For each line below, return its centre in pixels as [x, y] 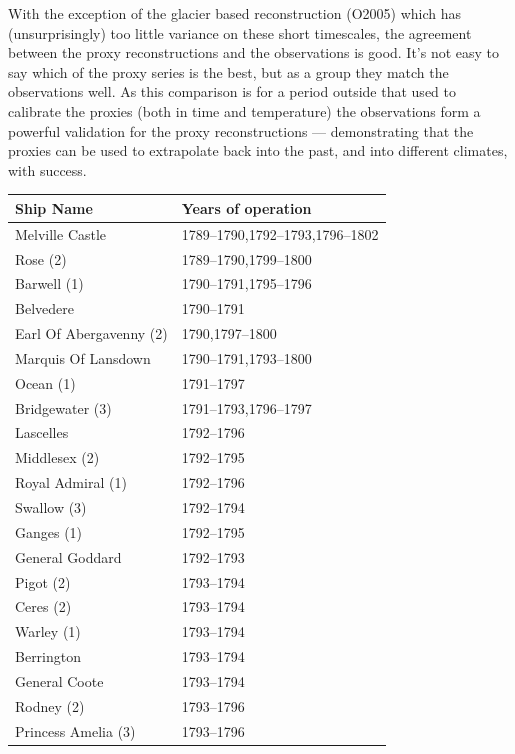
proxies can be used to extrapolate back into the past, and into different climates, [258, 150]
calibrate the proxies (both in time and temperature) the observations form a [244, 110]
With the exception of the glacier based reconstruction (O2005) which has [235, 13]
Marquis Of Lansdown [83, 357]
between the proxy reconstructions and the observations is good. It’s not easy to [254, 52]
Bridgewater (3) [63, 407]
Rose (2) [41, 258]
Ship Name [54, 207]
